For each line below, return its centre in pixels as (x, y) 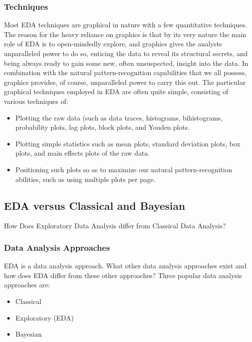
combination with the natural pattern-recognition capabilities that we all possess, (125, 72)
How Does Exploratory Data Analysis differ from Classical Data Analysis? (115, 226)
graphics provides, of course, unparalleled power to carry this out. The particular (125, 82)
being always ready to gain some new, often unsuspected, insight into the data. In (126, 63)
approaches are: (27, 285)
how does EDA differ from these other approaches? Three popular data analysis (123, 275)
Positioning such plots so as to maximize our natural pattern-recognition (124, 169)
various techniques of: (36, 101)
